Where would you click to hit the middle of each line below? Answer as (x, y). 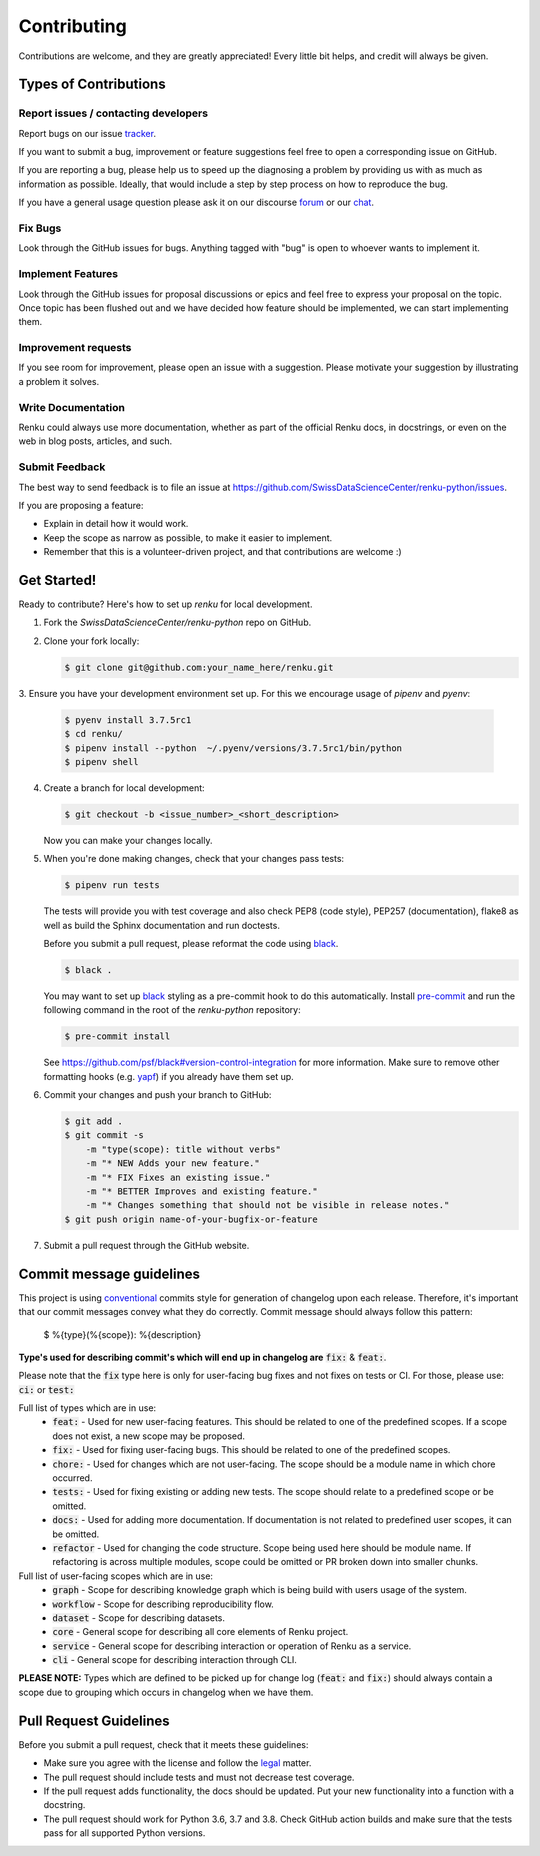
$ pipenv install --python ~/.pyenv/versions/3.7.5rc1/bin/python (233, 748)
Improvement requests (75, 348)
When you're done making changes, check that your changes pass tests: (194, 859)
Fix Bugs (40, 228)
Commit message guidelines (109, 1273)
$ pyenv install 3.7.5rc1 (128, 719)
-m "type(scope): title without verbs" (183, 1149)
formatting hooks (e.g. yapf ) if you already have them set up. (168, 1076)
